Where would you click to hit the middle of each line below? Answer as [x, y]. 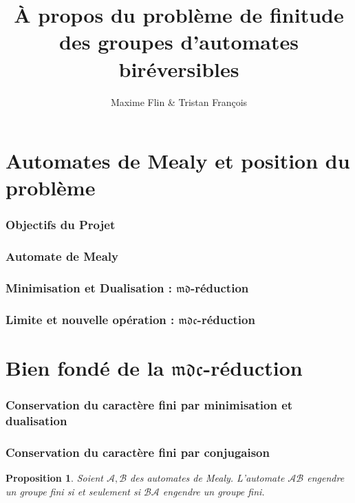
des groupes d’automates [179, 42]
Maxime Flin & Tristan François [179, 101]
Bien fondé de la [85, 368]
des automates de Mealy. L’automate [207, 478]
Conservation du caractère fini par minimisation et [149, 405]
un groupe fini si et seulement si [73, 491]
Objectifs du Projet [61, 225]
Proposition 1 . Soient [54, 478]
